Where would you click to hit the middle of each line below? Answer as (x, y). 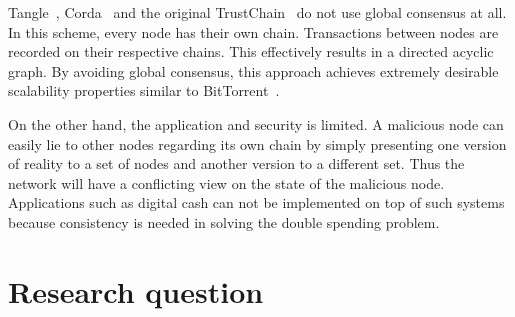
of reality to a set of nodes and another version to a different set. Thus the (236, 163)
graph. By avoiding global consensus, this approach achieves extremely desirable (253, 70)
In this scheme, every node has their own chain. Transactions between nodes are (253, 31)
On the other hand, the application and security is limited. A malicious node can (256, 123)
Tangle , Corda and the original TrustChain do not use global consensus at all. (257, 12)
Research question (136, 290)
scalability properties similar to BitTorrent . (144, 90)
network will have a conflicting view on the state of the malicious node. (226, 182)
